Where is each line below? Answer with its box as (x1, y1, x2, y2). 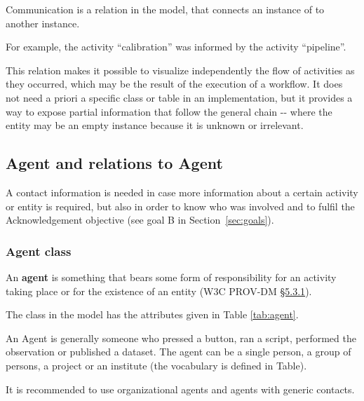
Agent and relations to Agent (6, 152, 223, 174)
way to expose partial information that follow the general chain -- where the (6, 104, 332, 118)
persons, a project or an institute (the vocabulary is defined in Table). (6, 358, 307, 372)
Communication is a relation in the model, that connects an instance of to (6, 2, 325, 16)
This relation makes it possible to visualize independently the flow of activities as (6, 62, 355, 77)
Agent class (6, 242, 72, 259)
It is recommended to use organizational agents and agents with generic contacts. (6, 381, 355, 396)
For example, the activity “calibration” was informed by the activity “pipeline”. (6, 39, 346, 54)
